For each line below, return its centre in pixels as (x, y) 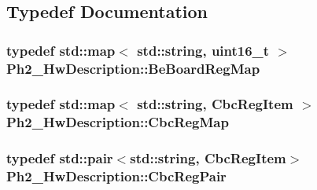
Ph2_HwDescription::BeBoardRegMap (133, 68)
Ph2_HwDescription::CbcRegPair (116, 176)
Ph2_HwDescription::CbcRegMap (118, 122)
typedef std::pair (60, 158)
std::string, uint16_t (203, 50)
